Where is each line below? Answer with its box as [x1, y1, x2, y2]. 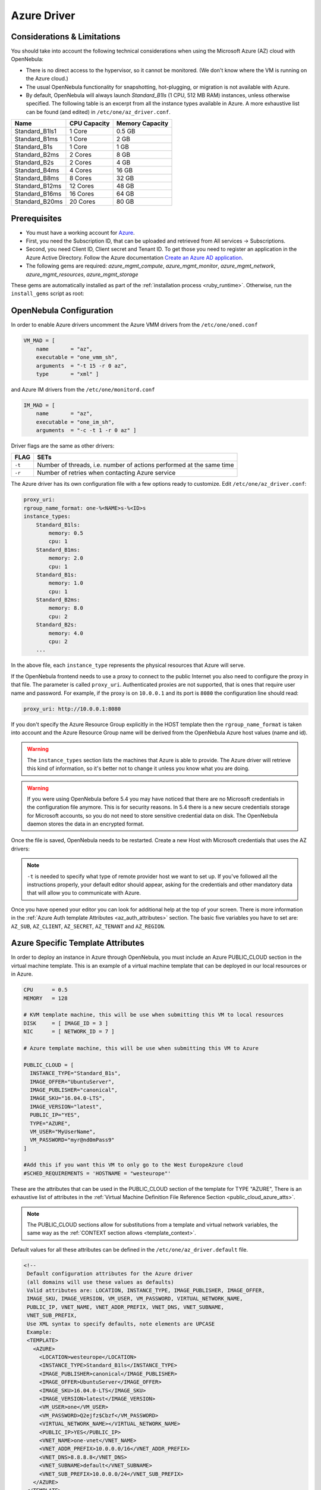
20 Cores [69, 197, 96, 206]
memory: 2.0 [48, 555, 83, 561]
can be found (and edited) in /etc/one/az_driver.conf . [26, 108, 171, 116]
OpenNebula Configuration [11, 306, 114, 316]
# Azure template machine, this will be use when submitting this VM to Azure [23, 1045, 259, 1051]
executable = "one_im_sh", [36, 418, 115, 426]
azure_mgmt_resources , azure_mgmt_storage [26, 271, 139, 278]
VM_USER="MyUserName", [30, 1128, 96, 1135]
